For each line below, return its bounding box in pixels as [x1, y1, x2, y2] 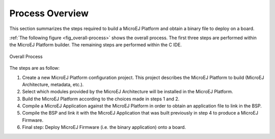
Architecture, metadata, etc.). [22, 81, 84, 88]
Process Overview [9, 8, 89, 19]
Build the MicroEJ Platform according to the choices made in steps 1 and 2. [22, 96, 180, 102]
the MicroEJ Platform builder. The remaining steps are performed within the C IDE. [9, 42, 182, 48]
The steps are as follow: [9, 65, 60, 71]
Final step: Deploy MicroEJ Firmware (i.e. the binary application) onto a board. [22, 124, 186, 130]
